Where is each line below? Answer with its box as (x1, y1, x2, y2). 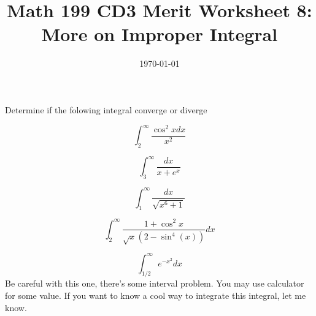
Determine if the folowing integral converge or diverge (5, 103, 207, 116)
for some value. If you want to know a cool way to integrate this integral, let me (5, 289, 306, 302)
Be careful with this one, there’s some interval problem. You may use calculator (5, 277, 304, 290)
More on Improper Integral (41, 21, 278, 47)
